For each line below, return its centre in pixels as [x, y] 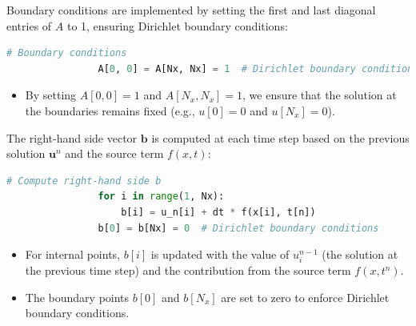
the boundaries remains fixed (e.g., [110, 110]
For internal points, [73, 254]
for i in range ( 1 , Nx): [161, 197]
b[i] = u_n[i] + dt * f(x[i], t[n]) [218, 212]
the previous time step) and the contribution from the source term [188, 270]
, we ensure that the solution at [320, 95]
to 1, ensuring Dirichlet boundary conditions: [177, 25]
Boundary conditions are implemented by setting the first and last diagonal [191, 10]
